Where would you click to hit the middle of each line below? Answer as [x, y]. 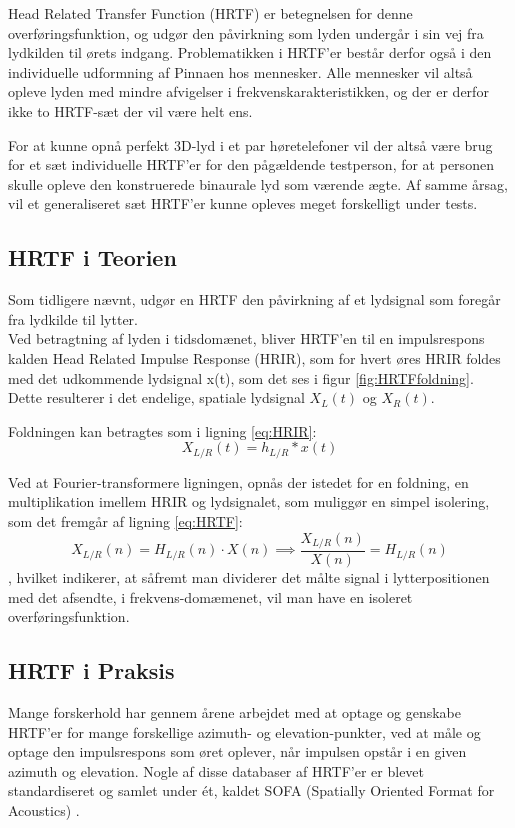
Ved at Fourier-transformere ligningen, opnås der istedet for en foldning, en [238, 481]
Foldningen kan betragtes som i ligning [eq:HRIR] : [162, 430]
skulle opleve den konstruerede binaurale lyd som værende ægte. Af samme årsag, [258, 183]
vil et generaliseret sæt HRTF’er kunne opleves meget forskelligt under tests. [243, 203]
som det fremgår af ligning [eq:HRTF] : [125, 520]
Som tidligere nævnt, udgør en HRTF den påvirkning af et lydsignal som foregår [254, 299]
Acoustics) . [44, 809]
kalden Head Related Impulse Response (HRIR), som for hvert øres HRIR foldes [254, 357]
